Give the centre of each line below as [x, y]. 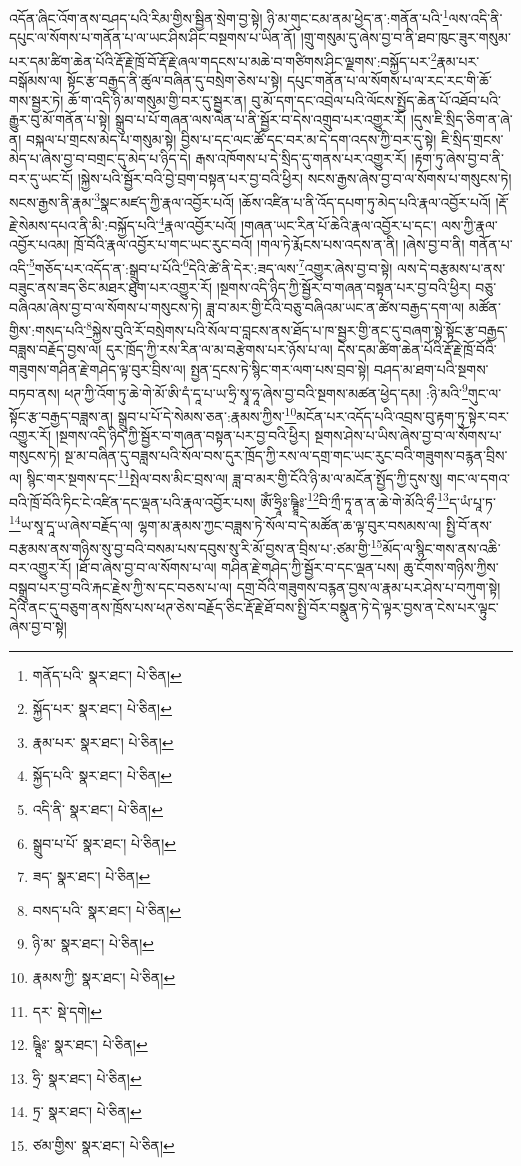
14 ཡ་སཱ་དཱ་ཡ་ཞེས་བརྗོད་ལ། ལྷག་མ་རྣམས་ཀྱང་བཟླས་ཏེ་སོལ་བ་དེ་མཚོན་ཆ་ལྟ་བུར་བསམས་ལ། [225, 523]
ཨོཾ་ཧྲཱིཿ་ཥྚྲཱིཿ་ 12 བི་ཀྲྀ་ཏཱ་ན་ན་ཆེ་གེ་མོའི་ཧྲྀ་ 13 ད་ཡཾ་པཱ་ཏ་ [378, 500]
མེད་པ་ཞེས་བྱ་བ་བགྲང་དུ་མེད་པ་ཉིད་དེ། [100, 158]
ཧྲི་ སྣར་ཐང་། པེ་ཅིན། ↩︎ [87, 1077]
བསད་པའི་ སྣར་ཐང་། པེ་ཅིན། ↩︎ [107, 909]
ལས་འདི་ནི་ [475, 17]
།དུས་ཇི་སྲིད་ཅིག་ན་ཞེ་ [461, 119]
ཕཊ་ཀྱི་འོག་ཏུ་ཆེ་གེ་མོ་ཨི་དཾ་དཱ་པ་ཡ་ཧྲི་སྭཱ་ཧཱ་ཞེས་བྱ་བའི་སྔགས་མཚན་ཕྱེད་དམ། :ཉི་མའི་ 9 [266, 391]
